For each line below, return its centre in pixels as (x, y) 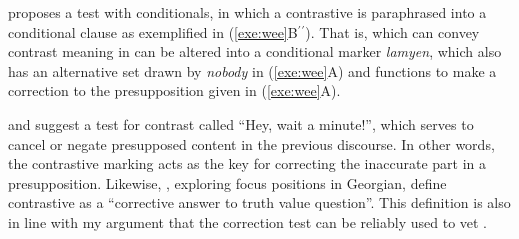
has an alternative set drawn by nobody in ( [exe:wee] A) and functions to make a (252, 70)
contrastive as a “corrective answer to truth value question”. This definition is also (259, 202)
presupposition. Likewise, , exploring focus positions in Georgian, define (227, 182)
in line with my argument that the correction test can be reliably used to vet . (248, 221)
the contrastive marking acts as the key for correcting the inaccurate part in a (247, 163)
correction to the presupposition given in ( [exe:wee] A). (174, 90)
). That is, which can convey (392, 31)
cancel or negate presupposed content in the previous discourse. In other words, (251, 143)
